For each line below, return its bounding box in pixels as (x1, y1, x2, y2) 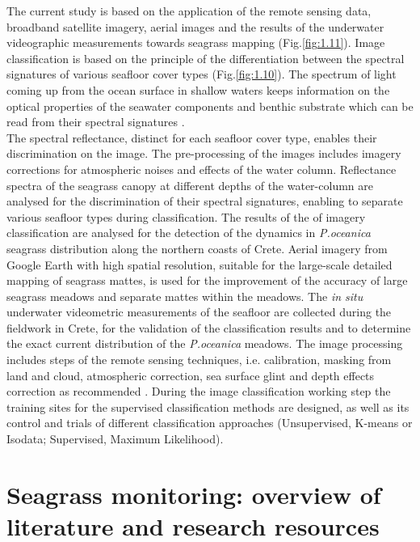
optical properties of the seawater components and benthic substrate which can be (6, 97, 414, 114)
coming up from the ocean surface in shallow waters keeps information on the (6, 81, 390, 98)
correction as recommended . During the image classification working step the (6, 383, 391, 400)
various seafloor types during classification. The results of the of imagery (6, 208, 366, 225)
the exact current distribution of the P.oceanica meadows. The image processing (6, 335, 403, 352)
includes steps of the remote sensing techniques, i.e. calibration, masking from (6, 351, 392, 368)
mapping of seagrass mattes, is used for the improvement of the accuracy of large (6, 272, 408, 289)
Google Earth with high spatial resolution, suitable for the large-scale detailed (6, 256, 393, 273)
